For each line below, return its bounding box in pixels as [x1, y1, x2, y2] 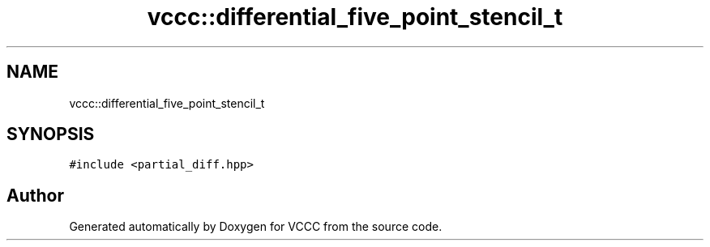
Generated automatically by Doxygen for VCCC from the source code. [69, 219, 443, 234]
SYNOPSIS [6, 124, 95, 145]
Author [6, 185, 64, 206]
